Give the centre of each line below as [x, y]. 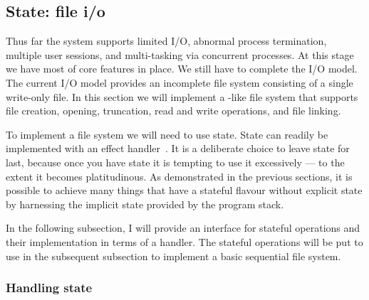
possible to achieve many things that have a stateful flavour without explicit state [184, 190]
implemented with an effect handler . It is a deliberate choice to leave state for [178, 148]
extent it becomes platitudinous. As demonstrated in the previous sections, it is [179, 176]
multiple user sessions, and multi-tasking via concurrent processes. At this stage [180, 54]
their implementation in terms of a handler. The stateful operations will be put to [184, 241]
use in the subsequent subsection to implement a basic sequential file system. [173, 256]
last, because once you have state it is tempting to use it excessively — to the [175, 162]
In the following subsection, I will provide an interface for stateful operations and [183, 228]
